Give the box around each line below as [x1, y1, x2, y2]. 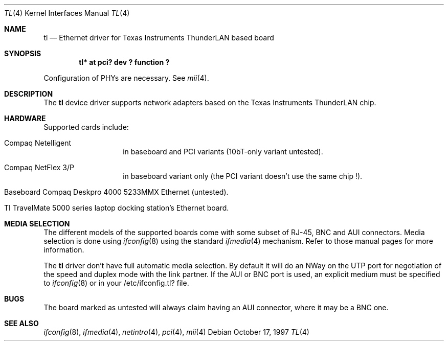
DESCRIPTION [4, 89, 53, 98]
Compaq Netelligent [4, 139, 72, 147]
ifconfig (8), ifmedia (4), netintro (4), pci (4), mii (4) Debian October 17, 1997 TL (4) [43, 328, 309, 336]
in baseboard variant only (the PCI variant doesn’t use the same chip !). [123, 172, 363, 180]
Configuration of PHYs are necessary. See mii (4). [43, 74, 209, 82]
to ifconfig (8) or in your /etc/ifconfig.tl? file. [43, 279, 189, 287]
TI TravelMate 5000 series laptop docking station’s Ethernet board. [4, 203, 229, 212]
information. [43, 245, 84, 254]
